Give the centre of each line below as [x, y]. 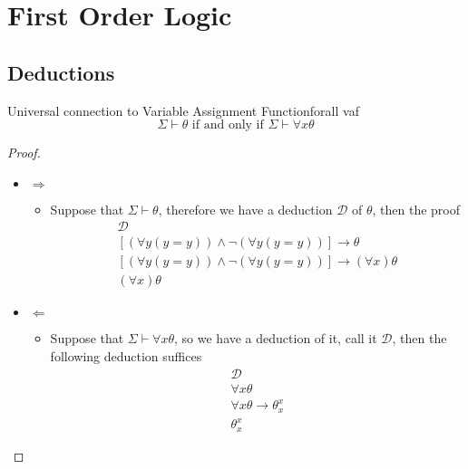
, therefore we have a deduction [245, 209]
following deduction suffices [126, 356]
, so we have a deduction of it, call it [276, 338]
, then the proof [416, 209]
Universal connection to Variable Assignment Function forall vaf [183, 110]
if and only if [228, 125]
